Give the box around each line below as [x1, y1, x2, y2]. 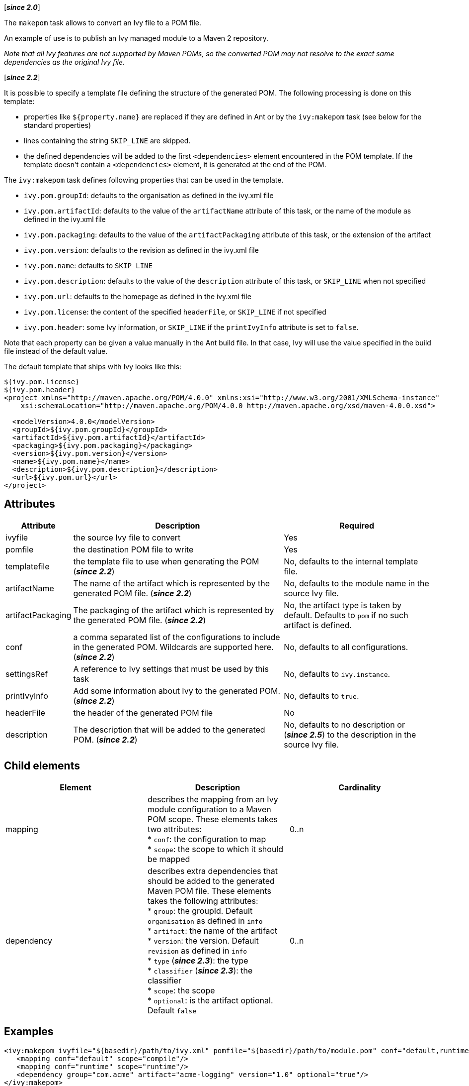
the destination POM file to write [73, 544, 194, 554]
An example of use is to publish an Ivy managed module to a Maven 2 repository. [4, 34, 269, 42]
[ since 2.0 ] [4, 3, 40, 11]
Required [339, 520, 375, 531]
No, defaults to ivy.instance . [284, 668, 391, 679]
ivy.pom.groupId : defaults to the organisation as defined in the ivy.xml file [24, 191, 274, 200]
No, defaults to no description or [284, 719, 405, 730]
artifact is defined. [284, 620, 352, 630]
